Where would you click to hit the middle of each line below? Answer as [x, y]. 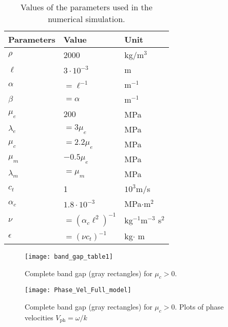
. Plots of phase [199, 307]
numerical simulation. [87, 19]
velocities [39, 317]
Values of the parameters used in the [86, 7]
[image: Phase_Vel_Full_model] [78, 290]
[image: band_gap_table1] [69, 257]
